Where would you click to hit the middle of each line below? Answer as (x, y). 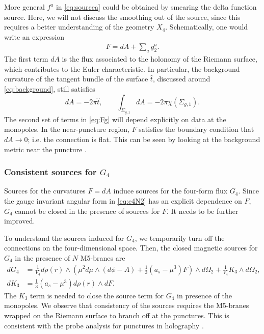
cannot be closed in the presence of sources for (87, 211)
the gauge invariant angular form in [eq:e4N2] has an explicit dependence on (123, 200)
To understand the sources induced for (64, 238)
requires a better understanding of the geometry (79, 27)
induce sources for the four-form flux (170, 191)
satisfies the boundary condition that (196, 129)
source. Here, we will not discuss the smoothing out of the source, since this (122, 17)
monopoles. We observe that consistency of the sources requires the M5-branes (127, 305)
